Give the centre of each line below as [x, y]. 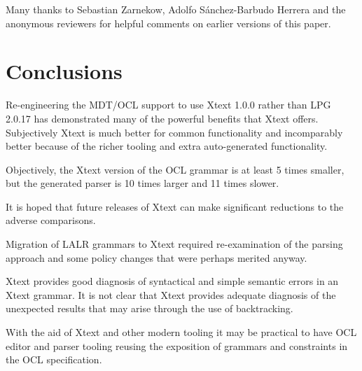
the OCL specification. [54, 359]
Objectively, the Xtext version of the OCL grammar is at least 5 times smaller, [175, 169]
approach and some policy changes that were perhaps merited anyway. [156, 257]
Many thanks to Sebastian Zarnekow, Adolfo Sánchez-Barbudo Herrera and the [176, 9]
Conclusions [64, 71]
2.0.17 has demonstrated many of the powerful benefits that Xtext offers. [162, 118]
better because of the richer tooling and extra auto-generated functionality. [167, 146]
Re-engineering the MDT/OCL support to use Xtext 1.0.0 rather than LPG [168, 105]
